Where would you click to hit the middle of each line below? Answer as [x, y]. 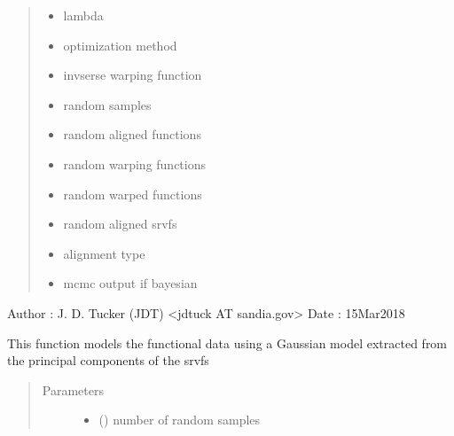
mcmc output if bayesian [130, 283]
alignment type [104, 253]
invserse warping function [133, 75]
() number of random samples [180, 420]
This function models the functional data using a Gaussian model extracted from [227, 343]
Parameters [73, 389]
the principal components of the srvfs [108, 360]
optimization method [120, 45]
